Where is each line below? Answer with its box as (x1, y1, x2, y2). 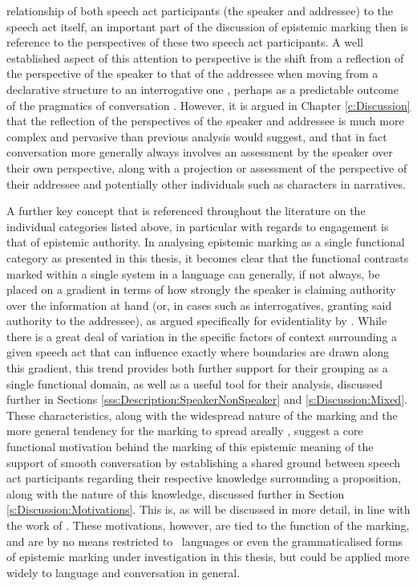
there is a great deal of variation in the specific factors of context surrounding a (6, 328, 398, 344)
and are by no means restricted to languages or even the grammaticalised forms (6, 532, 403, 549)
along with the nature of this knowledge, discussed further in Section (6, 485, 345, 502)
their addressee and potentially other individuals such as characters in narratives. (6, 175, 406, 192)
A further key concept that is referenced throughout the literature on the (6, 202, 366, 219)
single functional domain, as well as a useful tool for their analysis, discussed (6, 375, 383, 392)
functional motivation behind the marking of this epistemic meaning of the (6, 438, 374, 455)
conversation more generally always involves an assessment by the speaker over (6, 144, 393, 161)
